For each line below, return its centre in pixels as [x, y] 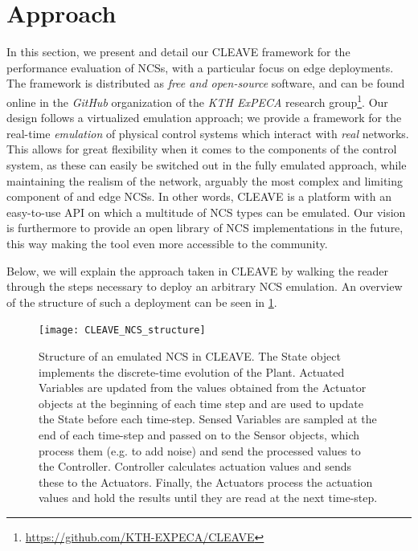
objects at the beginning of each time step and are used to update [201, 403]
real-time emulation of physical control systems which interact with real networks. [208, 133]
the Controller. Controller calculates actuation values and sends [195, 466]
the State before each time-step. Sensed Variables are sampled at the [208, 419]
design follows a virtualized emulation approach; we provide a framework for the [204, 118]
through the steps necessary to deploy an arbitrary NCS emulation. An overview [205, 286]
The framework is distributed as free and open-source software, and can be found [206, 83]
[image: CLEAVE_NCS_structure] [122, 331]
